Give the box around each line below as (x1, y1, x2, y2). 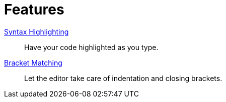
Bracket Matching (4, 58, 62, 67)
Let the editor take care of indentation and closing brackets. (24, 73, 222, 82)
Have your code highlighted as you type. (24, 42, 159, 51)
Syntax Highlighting (4, 27, 69, 36)
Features (4, 1, 64, 18)
